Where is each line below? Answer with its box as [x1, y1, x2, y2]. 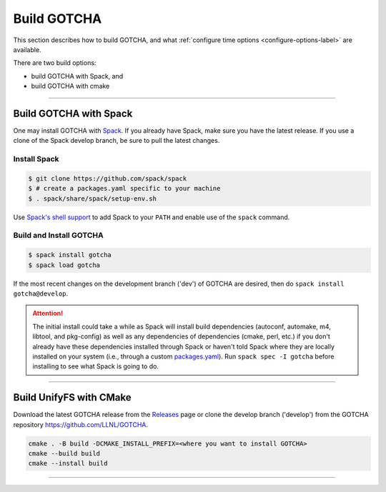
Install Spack [13, 154, 60, 164]
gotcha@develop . [13, 289, 69, 298]
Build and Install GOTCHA [13, 231, 104, 241]
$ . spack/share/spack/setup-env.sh [28, 194, 157, 203]
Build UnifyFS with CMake [13, 391, 132, 403]
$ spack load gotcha [28, 261, 100, 269]
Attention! [32, 309, 64, 318]
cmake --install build [28, 459, 108, 468]
